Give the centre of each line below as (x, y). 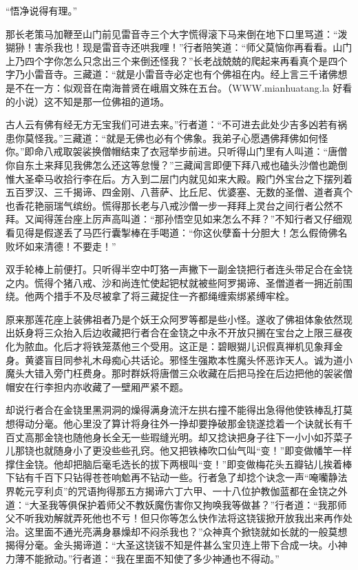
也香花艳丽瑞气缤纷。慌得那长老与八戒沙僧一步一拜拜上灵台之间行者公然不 (174, 205)
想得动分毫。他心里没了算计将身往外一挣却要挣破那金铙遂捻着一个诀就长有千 (179, 424)
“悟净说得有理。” (42, 10)
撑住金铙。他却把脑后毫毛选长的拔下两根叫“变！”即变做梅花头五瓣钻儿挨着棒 (179, 464)
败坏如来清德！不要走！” (61, 246)
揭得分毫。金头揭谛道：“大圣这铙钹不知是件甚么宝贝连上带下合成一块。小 (172, 545)
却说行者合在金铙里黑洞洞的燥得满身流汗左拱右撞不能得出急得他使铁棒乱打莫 (179, 410)
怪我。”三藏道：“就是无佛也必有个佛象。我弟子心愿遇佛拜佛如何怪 (181, 138)
